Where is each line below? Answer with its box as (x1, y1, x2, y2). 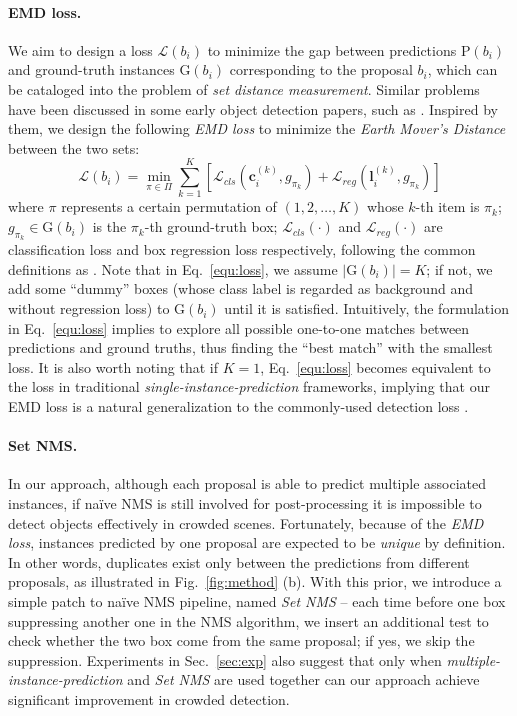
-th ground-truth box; (144, 216, 278, 237)
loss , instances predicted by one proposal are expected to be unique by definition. (8, 532, 506, 553)
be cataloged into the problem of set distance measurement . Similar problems (8, 78, 480, 99)
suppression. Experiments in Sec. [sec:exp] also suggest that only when (8, 649, 442, 670)
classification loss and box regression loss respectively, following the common (8, 239, 476, 260)
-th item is (415, 196, 480, 217)
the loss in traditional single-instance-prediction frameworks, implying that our (8, 376, 490, 397)
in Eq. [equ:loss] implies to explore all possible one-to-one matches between (8, 317, 470, 338)
